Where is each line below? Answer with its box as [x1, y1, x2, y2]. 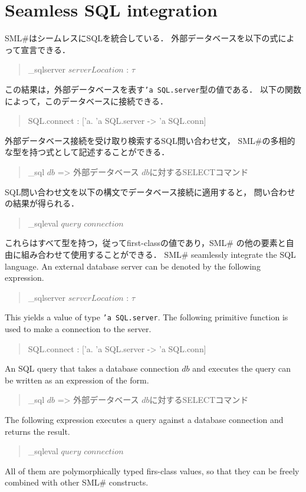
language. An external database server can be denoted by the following [5, 260, 261, 272]
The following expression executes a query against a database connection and [5, 413, 284, 425]
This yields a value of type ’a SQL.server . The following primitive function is [5, 311, 288, 323]
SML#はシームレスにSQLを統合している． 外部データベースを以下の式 [5, 32, 278, 44]
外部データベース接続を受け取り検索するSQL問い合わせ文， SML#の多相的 [5, 134, 295, 146]
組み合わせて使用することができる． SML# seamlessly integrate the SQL [21, 248, 296, 260]
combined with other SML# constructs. [5, 476, 149, 488]
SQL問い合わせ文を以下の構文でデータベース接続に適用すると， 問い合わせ [5, 185, 295, 198]
